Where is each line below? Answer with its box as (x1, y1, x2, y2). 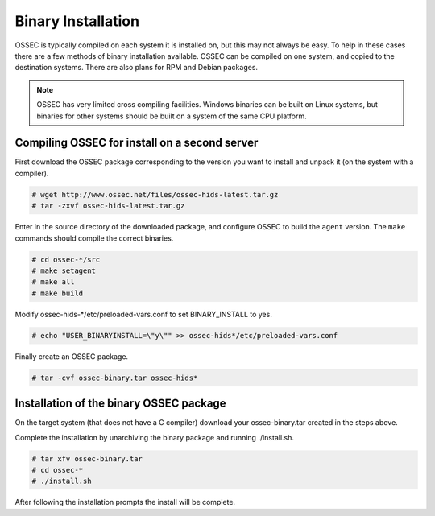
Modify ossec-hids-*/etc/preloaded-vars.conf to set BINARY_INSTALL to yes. (14, 309, 273, 319)
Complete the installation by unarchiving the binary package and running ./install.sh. (14, 432, 294, 442)
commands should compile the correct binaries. (14, 233, 174, 243)
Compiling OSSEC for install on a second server (14, 136, 259, 150)
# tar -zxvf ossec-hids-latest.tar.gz (31, 201, 185, 211)
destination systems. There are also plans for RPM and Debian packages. (14, 63, 258, 72)
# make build (31, 288, 84, 298)
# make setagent (31, 266, 97, 275)
